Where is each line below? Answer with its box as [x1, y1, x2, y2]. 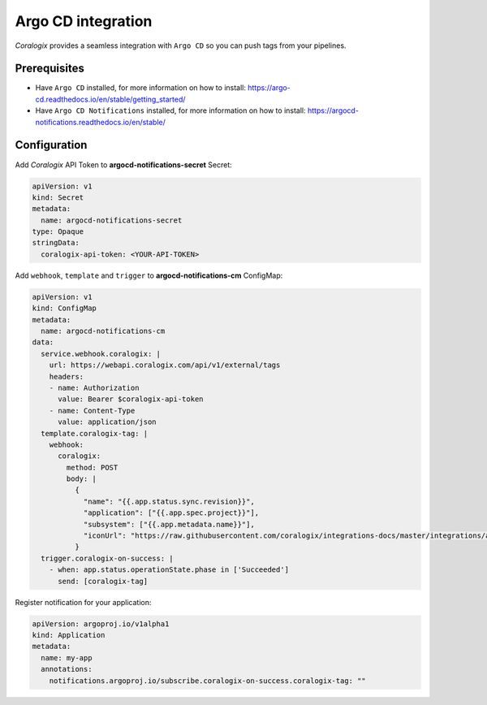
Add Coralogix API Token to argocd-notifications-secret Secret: [15, 159, 233, 170]
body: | [66, 474, 97, 483]
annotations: [41, 664, 93, 674]
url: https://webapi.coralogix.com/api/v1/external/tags [49, 361, 281, 370]
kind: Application [32, 630, 106, 639]
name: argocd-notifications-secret [41, 215, 183, 225]
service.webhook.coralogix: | [41, 349, 162, 358]
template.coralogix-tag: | [41, 429, 149, 438]
